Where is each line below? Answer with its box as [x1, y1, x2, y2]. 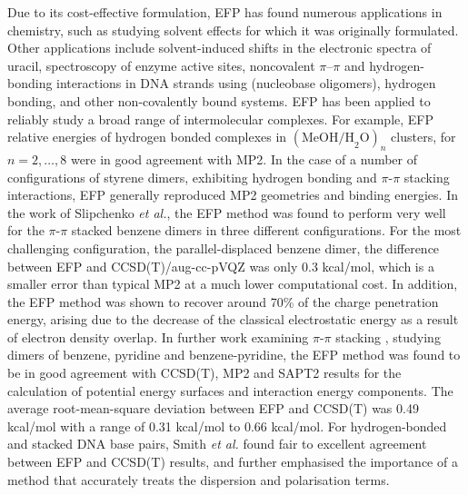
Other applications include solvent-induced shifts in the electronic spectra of [7, 38, 432, 57]
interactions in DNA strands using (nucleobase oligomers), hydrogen [56, 74, 436, 93]
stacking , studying [335, 327, 441, 346]
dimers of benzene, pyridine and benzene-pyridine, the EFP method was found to [7, 345, 461, 364]
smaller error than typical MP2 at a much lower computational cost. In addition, [7, 274, 458, 293]
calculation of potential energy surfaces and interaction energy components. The [7, 381, 453, 400]
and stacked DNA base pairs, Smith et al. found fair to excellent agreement [7, 434, 427, 453]
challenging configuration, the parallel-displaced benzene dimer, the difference [7, 238, 440, 257]
